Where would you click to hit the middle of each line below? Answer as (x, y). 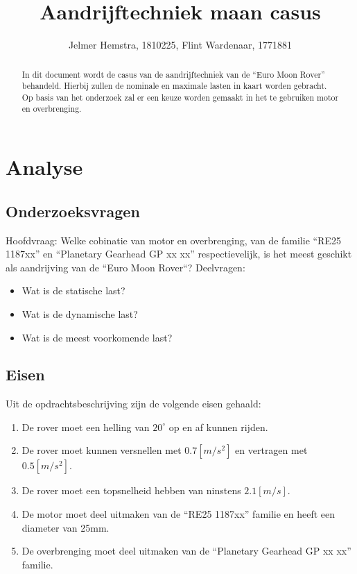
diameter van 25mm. (66, 527)
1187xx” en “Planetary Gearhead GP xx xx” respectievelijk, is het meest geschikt (179, 254)
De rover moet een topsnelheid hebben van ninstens (131, 490)
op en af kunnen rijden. (218, 427)
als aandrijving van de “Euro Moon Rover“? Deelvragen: (125, 267)
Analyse (44, 167)
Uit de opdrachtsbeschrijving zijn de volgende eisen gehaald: (133, 404)
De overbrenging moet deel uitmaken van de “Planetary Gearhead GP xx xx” (186, 551)
